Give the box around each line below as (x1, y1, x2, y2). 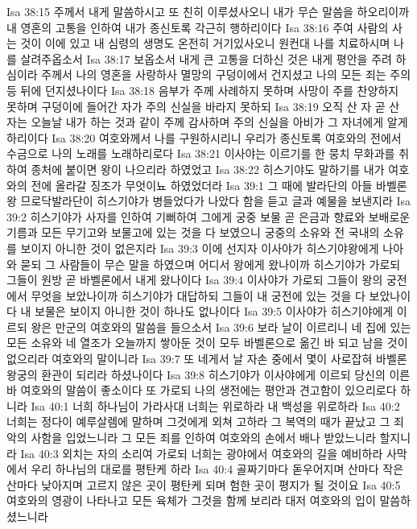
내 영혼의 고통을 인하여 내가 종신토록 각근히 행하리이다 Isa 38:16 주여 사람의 (6, 19, 389, 35)
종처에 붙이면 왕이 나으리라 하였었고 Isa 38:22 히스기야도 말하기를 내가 (31, 160, 385, 177)
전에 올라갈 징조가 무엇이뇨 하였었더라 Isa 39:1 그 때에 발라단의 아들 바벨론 (31, 176, 407, 193)
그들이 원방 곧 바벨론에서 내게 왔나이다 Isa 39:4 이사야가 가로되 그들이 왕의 (6, 271, 383, 288)
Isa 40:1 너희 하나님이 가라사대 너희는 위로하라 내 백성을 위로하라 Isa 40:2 (31, 397, 400, 414)
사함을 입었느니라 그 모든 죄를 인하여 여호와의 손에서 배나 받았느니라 (31, 429, 376, 446)
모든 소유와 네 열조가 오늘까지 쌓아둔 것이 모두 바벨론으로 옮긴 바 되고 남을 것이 (6, 334, 408, 351)
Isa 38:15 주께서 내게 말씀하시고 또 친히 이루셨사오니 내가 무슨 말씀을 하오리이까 (6, 3, 410, 19)
